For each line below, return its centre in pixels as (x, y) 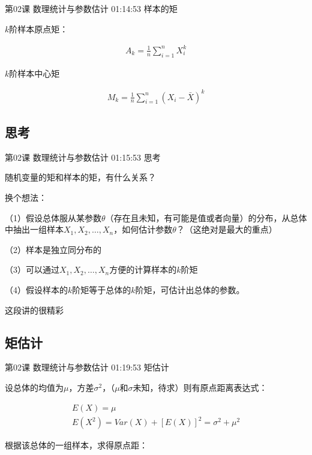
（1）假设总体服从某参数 (53, 217)
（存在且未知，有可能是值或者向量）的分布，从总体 (206, 217)
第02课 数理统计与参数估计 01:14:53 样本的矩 (91, 8)
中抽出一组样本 (34, 229)
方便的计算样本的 (143, 269)
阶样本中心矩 (34, 73)
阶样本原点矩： (39, 28)
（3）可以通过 (32, 269)
